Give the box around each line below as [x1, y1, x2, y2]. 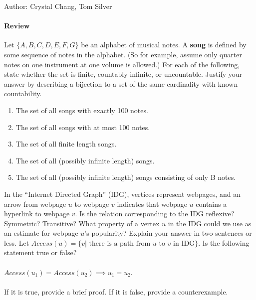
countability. [4, 88, 42, 99]
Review [4, 20, 30, 31]
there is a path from [89, 240, 151, 247]
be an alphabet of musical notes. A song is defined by [81, 39, 247, 50]
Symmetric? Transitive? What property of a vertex [4, 218, 160, 228]
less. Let [4, 237, 29, 248]
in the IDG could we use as [168, 218, 252, 228]
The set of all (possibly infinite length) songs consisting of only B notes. [15, 172, 236, 182]
